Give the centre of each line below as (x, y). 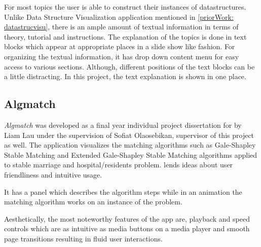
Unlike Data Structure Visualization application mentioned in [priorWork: (119, 16)
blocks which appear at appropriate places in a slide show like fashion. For (120, 46)
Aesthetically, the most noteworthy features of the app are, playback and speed (127, 218)
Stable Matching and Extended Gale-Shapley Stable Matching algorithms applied (131, 154)
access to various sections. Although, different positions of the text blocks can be (129, 66)
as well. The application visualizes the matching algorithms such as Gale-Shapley (130, 145)
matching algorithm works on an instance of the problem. (93, 202)
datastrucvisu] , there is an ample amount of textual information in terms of (121, 27)
